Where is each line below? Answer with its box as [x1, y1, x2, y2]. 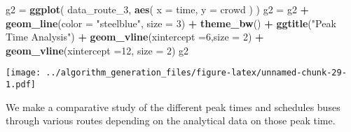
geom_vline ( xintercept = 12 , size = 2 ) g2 [6, 43, 189, 57]
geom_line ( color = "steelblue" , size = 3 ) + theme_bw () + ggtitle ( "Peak [6, 15, 336, 30]
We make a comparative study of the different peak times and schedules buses [6, 99, 340, 114]
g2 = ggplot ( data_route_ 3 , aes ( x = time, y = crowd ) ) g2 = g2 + [6, 2, 310, 16]
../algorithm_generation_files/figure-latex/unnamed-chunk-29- [46, 68, 347, 78]
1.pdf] [6, 80, 36, 90]
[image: [6, 68, 41, 78]
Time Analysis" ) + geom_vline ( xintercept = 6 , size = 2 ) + [6, 29, 264, 44]
